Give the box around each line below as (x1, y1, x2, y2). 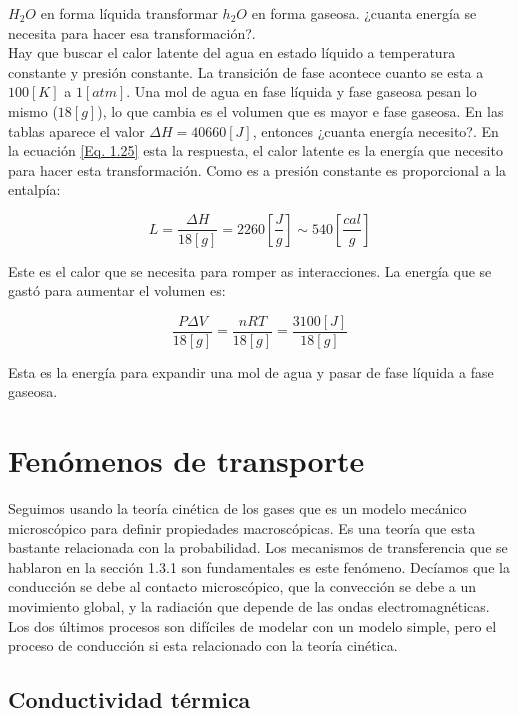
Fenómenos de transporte (8, 440, 365, 481)
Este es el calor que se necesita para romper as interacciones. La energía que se (8, 260, 492, 281)
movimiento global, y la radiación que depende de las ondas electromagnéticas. (8, 596, 490, 617)
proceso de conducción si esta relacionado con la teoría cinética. (8, 635, 398, 656)
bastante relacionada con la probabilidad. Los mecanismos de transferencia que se (8, 537, 508, 558)
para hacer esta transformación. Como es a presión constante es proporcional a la (8, 159, 507, 180)
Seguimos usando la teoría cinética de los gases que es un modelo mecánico (8, 498, 467, 519)
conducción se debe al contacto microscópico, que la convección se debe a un (8, 576, 477, 597)
